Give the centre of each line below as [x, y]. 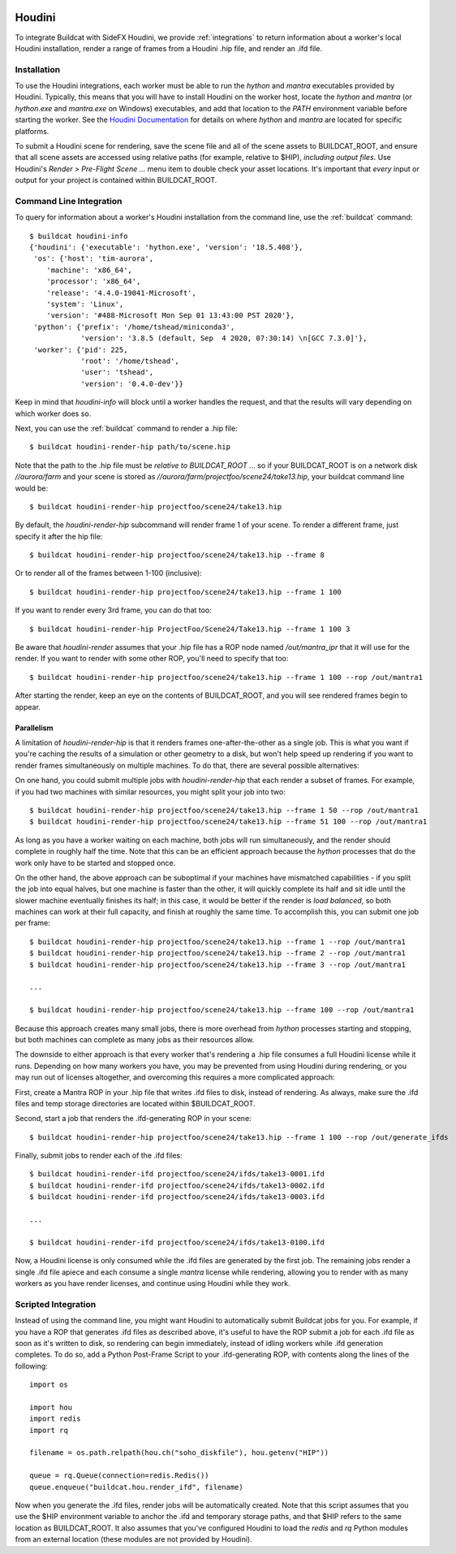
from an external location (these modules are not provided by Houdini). [133, 1539]
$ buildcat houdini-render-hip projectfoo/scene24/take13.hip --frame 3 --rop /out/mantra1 [217, 964]
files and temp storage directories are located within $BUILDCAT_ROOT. [135, 1103]
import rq [49, 1430]
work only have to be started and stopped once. [95, 863]
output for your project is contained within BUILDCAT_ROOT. [116, 180]
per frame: [32, 923]
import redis [55, 1419]
